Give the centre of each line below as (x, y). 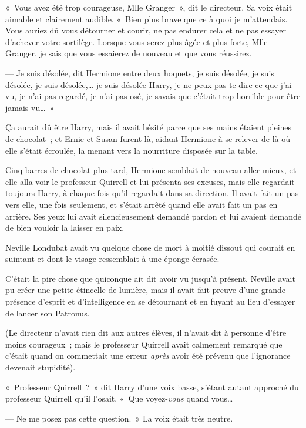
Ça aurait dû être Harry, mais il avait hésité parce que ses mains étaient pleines (149, 127)
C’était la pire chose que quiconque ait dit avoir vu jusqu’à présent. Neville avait (150, 278)
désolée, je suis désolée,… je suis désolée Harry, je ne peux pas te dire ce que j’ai (149, 84)
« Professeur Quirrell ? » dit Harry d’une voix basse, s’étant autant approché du (152, 387)
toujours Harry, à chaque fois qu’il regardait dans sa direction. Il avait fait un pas (152, 193)
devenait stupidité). (41, 367)
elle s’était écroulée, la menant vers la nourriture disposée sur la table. (132, 150)
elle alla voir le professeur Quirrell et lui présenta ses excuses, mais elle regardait (150, 181)
